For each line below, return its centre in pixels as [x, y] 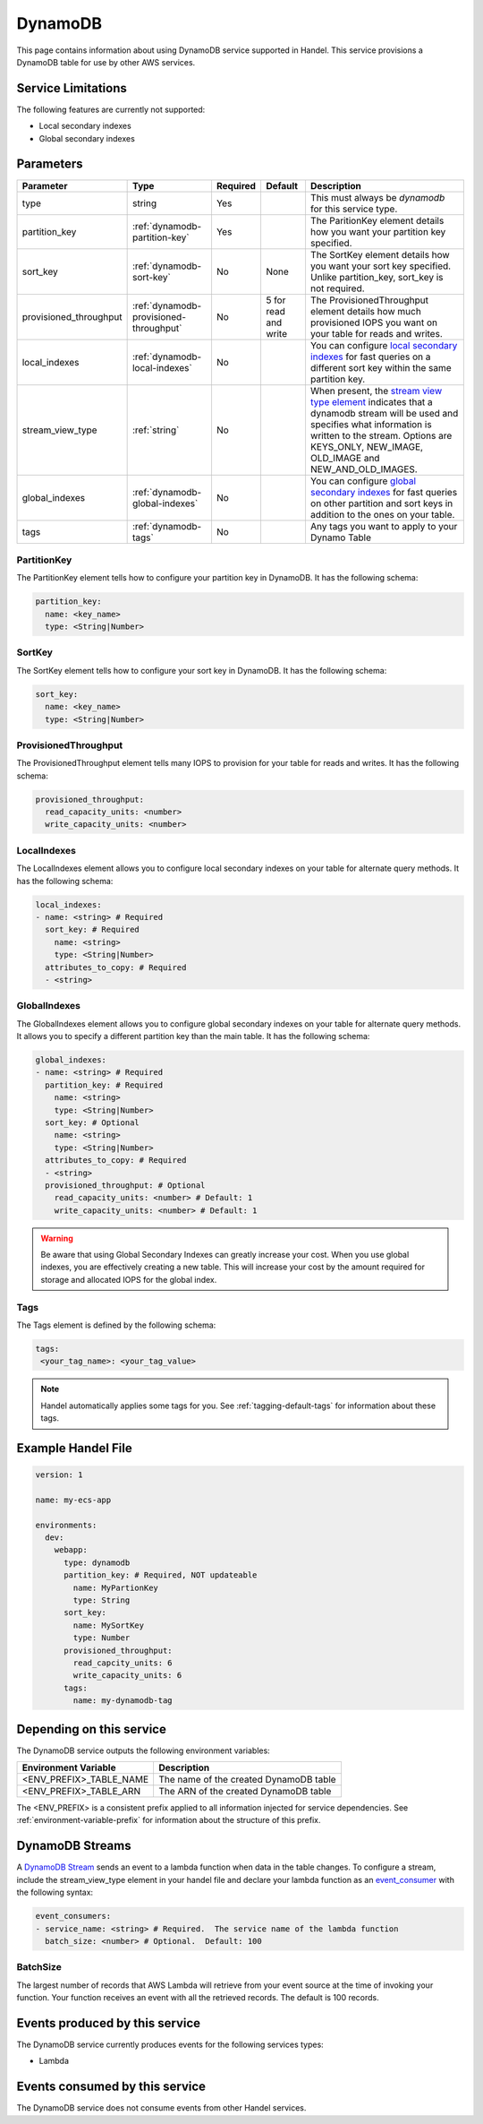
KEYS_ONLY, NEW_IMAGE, [367, 446]
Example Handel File [75, 1448]
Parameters [50, 164]
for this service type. [354, 209]
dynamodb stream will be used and [384, 413]
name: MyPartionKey [115, 1587]
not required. [338, 288]
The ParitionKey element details [377, 220]
